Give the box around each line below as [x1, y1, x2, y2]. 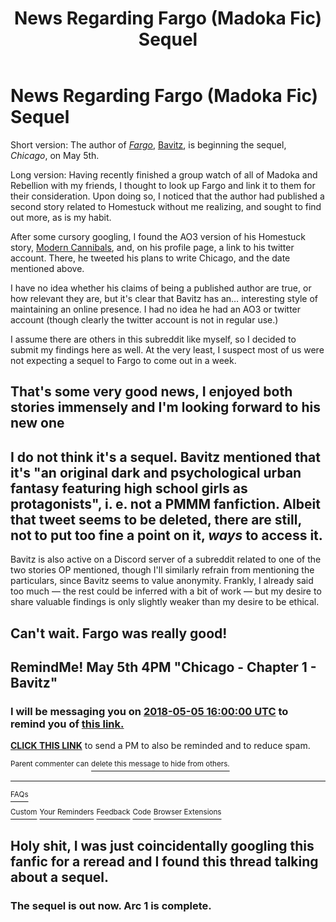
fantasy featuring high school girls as [10, 480, 248, 497]
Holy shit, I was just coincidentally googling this [10, 837, 315, 854]
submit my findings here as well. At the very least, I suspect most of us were [10, 343, 325, 356]
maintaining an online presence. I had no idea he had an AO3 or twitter [10, 303, 302, 315]
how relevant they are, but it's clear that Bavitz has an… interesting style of [10, 292, 319, 304]
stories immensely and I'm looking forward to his [10, 399, 321, 416]
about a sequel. [10, 868, 110, 886]
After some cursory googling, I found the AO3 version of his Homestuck [10, 230, 306, 242]
